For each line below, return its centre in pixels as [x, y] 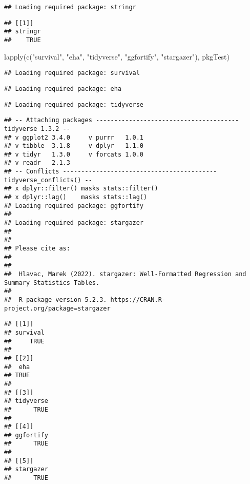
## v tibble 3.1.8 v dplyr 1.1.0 [74, 146]
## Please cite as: [37, 249]
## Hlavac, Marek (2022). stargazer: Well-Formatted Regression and [125, 274]
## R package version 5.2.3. [56, 299]
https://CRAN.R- [138, 299]
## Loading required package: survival [72, 73]
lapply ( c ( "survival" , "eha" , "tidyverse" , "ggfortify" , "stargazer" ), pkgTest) [117, 56]
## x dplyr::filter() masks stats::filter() [81, 189]
